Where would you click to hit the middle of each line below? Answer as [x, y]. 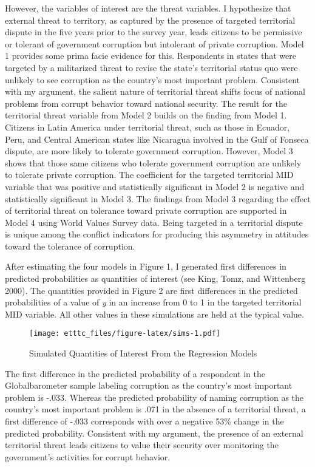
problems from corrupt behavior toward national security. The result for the [146, 103]
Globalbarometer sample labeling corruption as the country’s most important [149, 385]
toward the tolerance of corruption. [70, 246]
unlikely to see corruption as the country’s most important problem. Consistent [152, 79]
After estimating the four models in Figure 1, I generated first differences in [146, 266]
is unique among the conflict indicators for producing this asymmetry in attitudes [157, 234]
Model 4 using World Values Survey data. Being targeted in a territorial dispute [154, 222]
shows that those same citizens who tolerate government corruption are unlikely [153, 162]
